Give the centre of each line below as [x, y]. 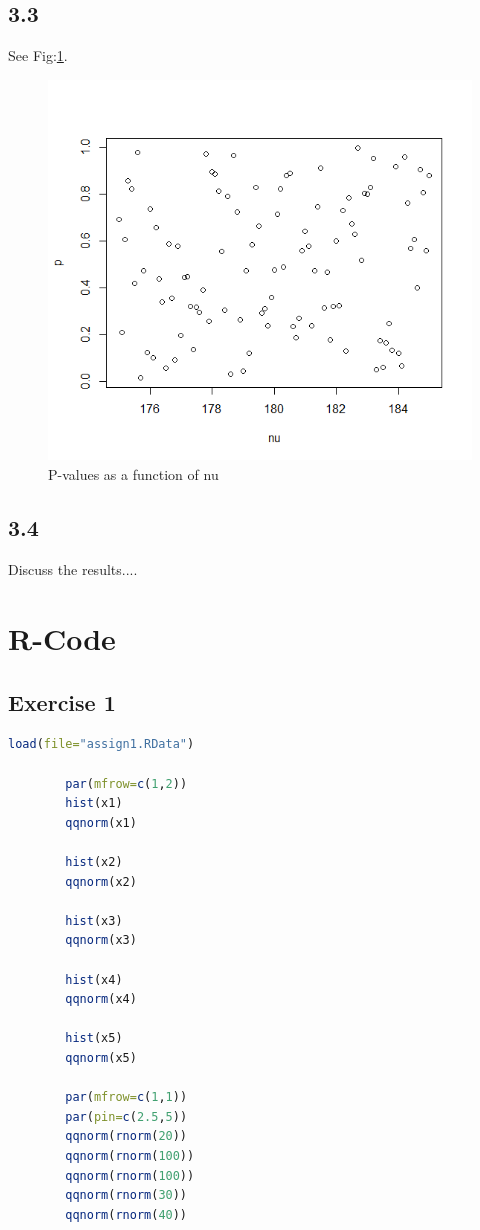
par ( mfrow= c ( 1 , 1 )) [126, 1097]
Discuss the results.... [73, 569]
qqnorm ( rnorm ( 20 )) [126, 1136]
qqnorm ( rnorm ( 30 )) [126, 1195]
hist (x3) [94, 920]
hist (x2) [94, 862]
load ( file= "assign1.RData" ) [101, 744]
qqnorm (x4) [101, 999]
